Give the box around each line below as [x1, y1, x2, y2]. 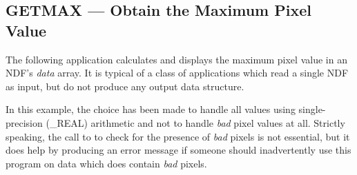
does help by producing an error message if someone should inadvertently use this [6, 143, 351, 157]
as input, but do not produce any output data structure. [6, 79, 244, 93]
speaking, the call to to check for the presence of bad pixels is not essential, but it [6, 129, 350, 143]
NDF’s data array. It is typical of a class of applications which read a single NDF [6, 65, 349, 80]
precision [6, 115, 43, 130]
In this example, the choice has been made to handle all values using [6, 102, 296, 116]
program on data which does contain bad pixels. [6, 156, 207, 170]
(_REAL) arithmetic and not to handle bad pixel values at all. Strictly [46, 115, 345, 130]
